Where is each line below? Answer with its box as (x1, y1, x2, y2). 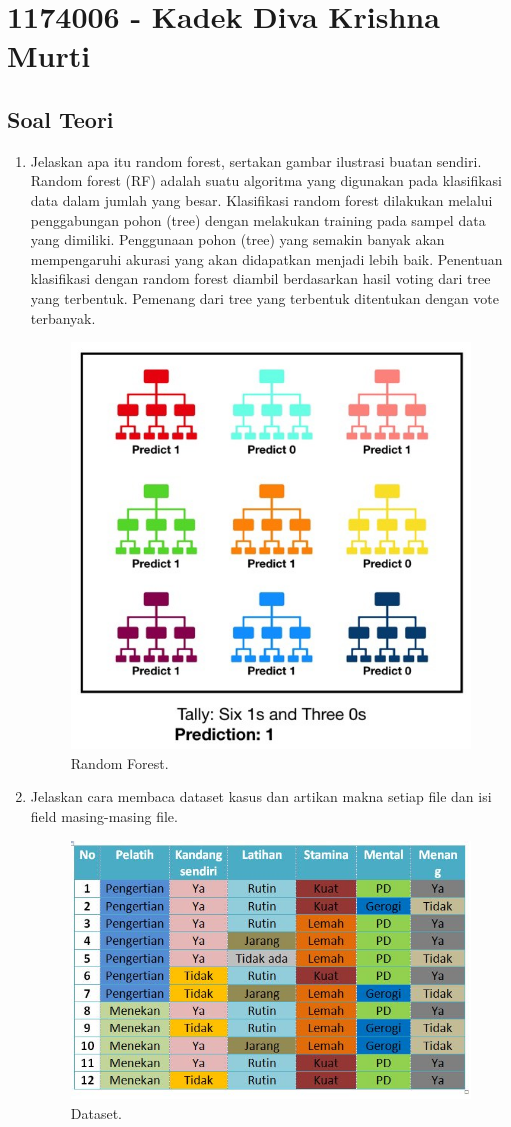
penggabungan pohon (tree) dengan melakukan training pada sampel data (30, 209, 486, 230)
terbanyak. (30, 307, 96, 328)
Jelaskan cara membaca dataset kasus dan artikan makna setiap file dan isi (30, 786, 492, 807)
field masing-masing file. (30, 805, 178, 826)
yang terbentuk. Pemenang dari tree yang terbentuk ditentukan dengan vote (30, 287, 500, 308)
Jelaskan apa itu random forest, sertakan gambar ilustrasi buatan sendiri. (30, 150, 482, 171)
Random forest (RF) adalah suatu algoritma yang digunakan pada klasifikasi (30, 170, 502, 191)
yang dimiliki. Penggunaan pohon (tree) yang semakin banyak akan (30, 229, 445, 250)
